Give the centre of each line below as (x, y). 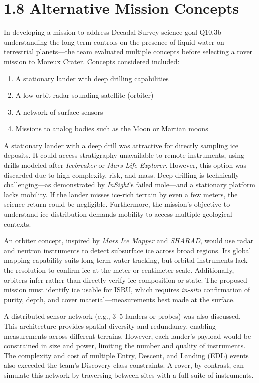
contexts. (18, 223)
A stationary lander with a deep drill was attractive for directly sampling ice (121, 145)
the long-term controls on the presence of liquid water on (137, 42)
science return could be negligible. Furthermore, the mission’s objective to (117, 204)
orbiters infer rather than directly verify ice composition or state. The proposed (126, 279)
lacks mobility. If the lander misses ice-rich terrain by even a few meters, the (121, 194)
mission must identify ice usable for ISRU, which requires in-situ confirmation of (127, 289)
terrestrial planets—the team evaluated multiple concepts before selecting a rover (128, 52)
